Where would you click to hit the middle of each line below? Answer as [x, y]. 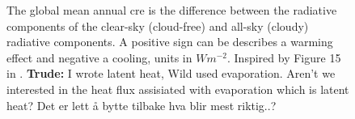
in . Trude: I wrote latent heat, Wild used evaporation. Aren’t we [171, 73]
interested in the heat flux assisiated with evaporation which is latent [178, 89]
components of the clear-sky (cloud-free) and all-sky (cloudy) [158, 25]
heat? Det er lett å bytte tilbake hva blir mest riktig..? [142, 105]
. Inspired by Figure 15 [284, 57]
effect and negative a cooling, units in [99, 57]
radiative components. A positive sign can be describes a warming [170, 42]
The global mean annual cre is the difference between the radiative [172, 10]
